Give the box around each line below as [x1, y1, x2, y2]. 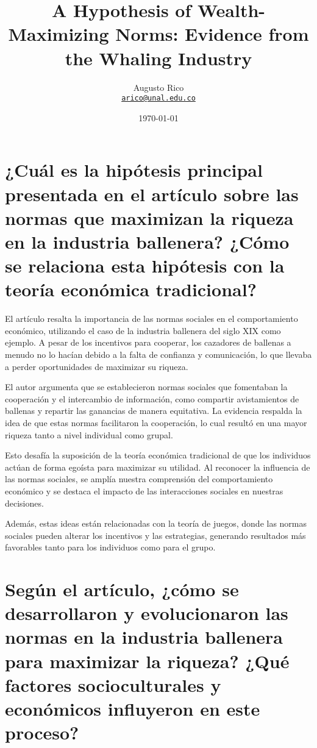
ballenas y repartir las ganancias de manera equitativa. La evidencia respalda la [5, 404, 302, 417]
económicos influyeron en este [5, 696, 260, 721]
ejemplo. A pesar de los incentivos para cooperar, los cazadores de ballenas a [5, 336, 291, 349]
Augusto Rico [133, 80, 184, 93]
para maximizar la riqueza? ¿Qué [5, 648, 290, 673]
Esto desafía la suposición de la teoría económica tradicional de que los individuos [5, 449, 311, 461]
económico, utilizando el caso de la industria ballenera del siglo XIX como [5, 324, 281, 337]
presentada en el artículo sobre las [5, 181, 299, 206]
